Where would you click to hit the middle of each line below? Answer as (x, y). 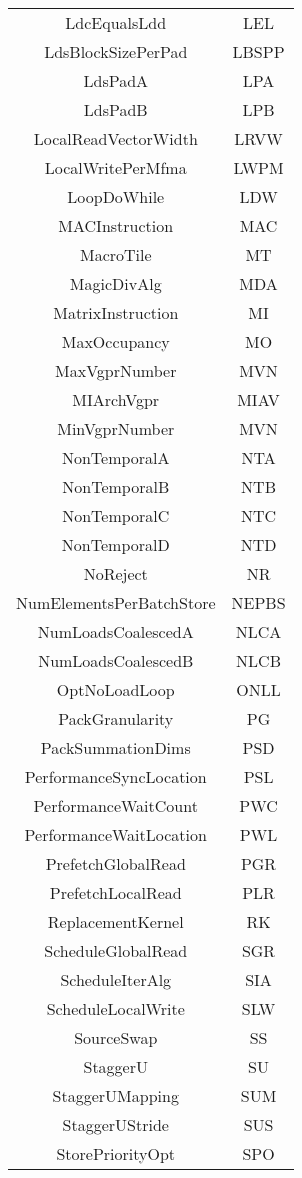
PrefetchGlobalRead (115, 863)
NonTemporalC (116, 515)
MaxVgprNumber (116, 370)
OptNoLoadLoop (115, 689)
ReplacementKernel (115, 921)
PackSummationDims (115, 747)
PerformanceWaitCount (115, 805)
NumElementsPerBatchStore (116, 602)
